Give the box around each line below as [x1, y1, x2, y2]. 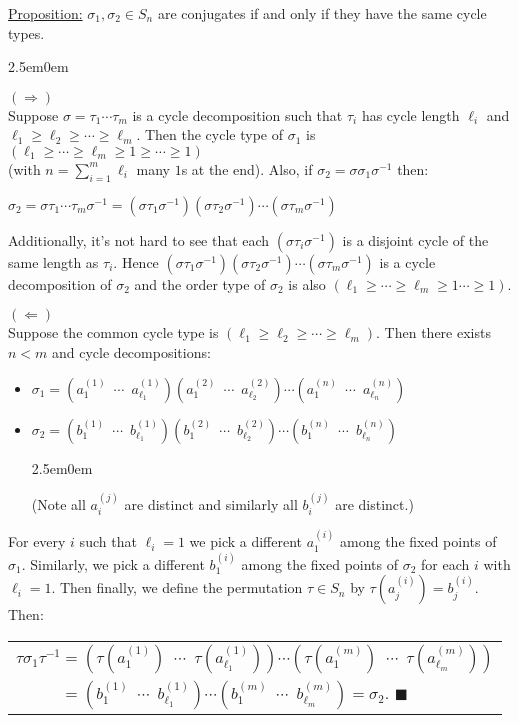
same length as [8, 251, 99, 272]
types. [8, 22, 45, 43]
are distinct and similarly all [124, 493, 298, 514]
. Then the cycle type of [136, 124, 283, 145]
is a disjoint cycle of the [342, 229, 489, 250]
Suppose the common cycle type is [8, 322, 219, 343]
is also [288, 273, 326, 294]
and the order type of [134, 273, 266, 294]
